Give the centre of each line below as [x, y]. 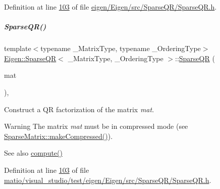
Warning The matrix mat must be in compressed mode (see [96, 126]
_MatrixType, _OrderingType [116, 58]
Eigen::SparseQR [30, 58]
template [18, 48]
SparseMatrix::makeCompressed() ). [59, 136]
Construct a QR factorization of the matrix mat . [79, 109]
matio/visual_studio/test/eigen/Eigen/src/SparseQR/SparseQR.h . [108, 180]
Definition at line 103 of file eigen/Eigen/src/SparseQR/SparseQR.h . [111, 7]
